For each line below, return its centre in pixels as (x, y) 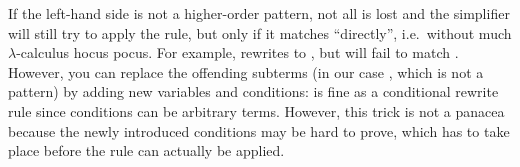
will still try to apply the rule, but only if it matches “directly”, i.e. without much (260, 32)
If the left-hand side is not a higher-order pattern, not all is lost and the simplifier (259, 13)
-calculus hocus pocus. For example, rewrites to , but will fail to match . (237, 52)
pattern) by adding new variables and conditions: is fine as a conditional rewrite (253, 91)
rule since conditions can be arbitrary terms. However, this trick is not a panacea (256, 110)
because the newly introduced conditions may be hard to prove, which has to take (259, 130)
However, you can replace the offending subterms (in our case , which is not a (246, 71)
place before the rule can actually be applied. (146, 150)
